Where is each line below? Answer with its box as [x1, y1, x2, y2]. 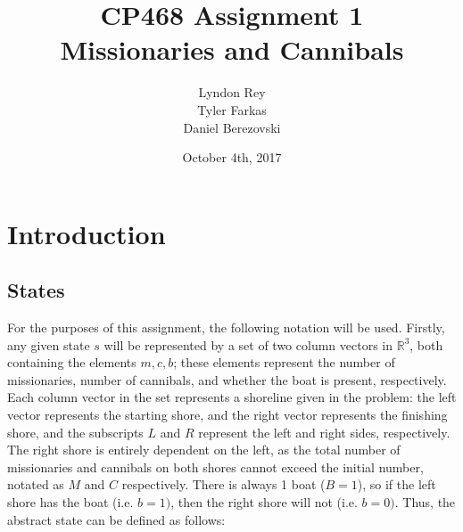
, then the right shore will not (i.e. [170, 493, 358, 512]
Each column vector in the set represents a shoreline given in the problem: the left [7, 388, 457, 406]
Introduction [7, 215, 166, 251]
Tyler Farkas [197, 100, 267, 119]
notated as [7, 475, 64, 494]
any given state [7, 335, 90, 354]
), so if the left [357, 475, 436, 494]
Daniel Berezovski [183, 118, 281, 136]
